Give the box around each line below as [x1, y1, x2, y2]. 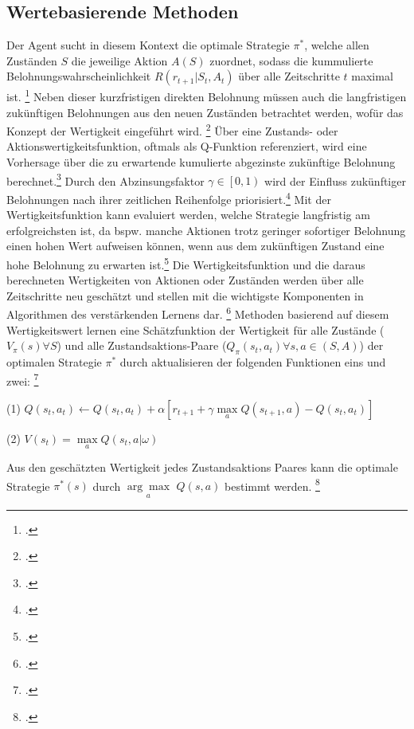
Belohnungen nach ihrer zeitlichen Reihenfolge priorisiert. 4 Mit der [6, 188, 331, 207]
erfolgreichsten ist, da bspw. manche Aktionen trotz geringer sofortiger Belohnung [6, 221, 406, 238]
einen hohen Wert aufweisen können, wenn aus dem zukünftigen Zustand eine [6, 237, 385, 254]
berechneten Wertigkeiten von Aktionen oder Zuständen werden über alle [6, 272, 364, 288]
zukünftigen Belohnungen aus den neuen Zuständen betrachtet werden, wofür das [6, 104, 404, 120]
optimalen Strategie [6, 354, 102, 370]
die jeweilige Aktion [71, 52, 168, 69]
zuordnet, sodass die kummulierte [209, 52, 373, 69]
